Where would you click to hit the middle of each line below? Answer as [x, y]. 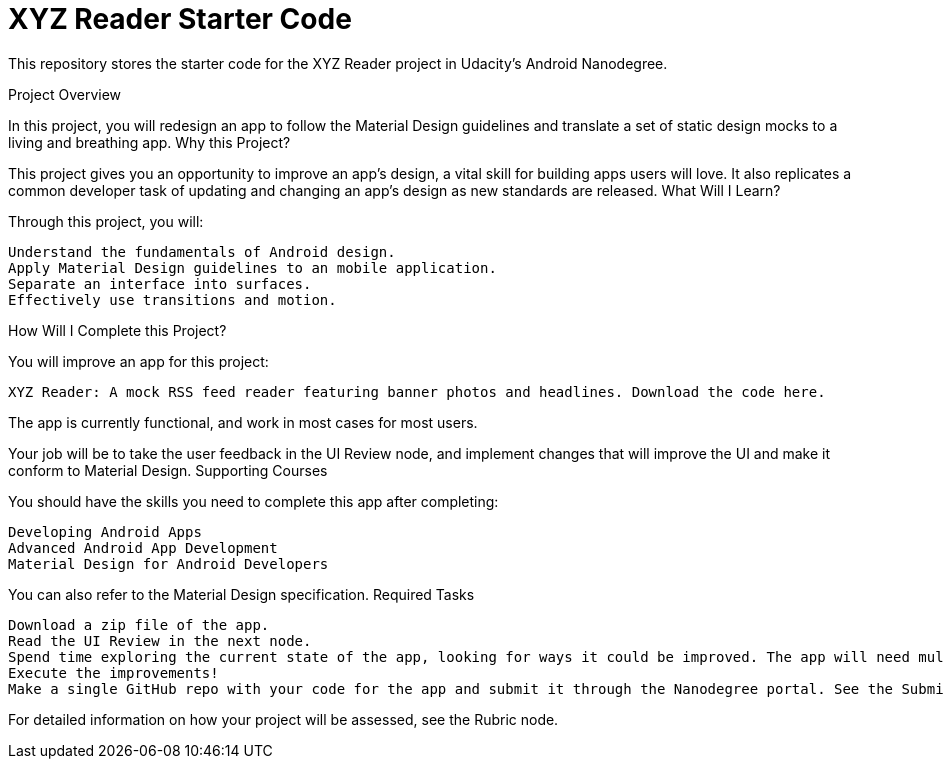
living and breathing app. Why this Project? [149, 142]
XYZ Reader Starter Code [180, 19]
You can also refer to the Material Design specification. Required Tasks [241, 594]
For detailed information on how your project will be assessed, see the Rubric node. [283, 719]
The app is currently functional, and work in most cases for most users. [243, 422]
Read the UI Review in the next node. [160, 640]
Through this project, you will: [106, 221]
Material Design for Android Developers [168, 563]
